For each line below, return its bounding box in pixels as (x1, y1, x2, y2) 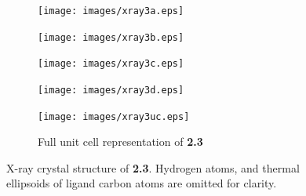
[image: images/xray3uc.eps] (38, 111, 190, 122)
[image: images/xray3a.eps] (38, 5, 184, 16)
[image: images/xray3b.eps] (38, 31, 184, 43)
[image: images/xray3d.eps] (38, 84, 184, 96)
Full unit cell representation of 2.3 (38, 133, 203, 150)
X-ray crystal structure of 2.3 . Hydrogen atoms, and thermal (6, 159, 300, 176)
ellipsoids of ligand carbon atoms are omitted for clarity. (6, 175, 277, 191)
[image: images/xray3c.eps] (38, 58, 184, 70)
